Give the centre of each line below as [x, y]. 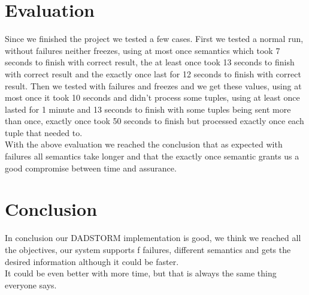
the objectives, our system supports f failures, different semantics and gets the [148, 249]
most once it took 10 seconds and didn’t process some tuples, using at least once [152, 97]
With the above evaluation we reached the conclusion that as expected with [144, 144]
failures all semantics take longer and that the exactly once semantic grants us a [152, 156]
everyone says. [31, 285]
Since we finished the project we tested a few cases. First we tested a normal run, [154, 39]
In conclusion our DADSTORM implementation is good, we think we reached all [153, 238]
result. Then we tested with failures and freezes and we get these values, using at [153, 85]
